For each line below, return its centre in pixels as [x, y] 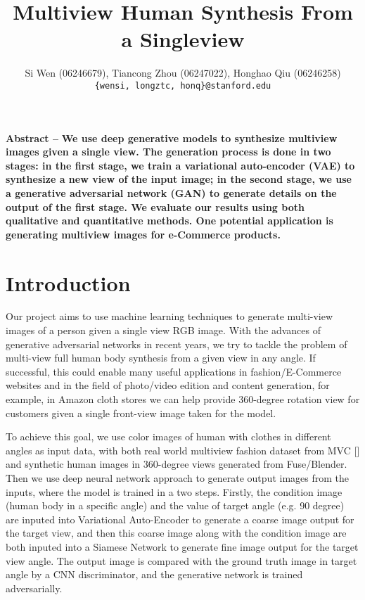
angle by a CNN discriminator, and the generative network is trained [154, 574]
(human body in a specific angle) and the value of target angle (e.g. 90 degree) [175, 505]
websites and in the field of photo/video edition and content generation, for [168, 385]
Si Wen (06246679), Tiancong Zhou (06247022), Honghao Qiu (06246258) [183, 73]
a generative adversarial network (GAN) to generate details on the [171, 192]
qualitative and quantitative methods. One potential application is [169, 221]
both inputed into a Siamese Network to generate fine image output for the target [182, 546]
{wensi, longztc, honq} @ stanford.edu [183, 85]
